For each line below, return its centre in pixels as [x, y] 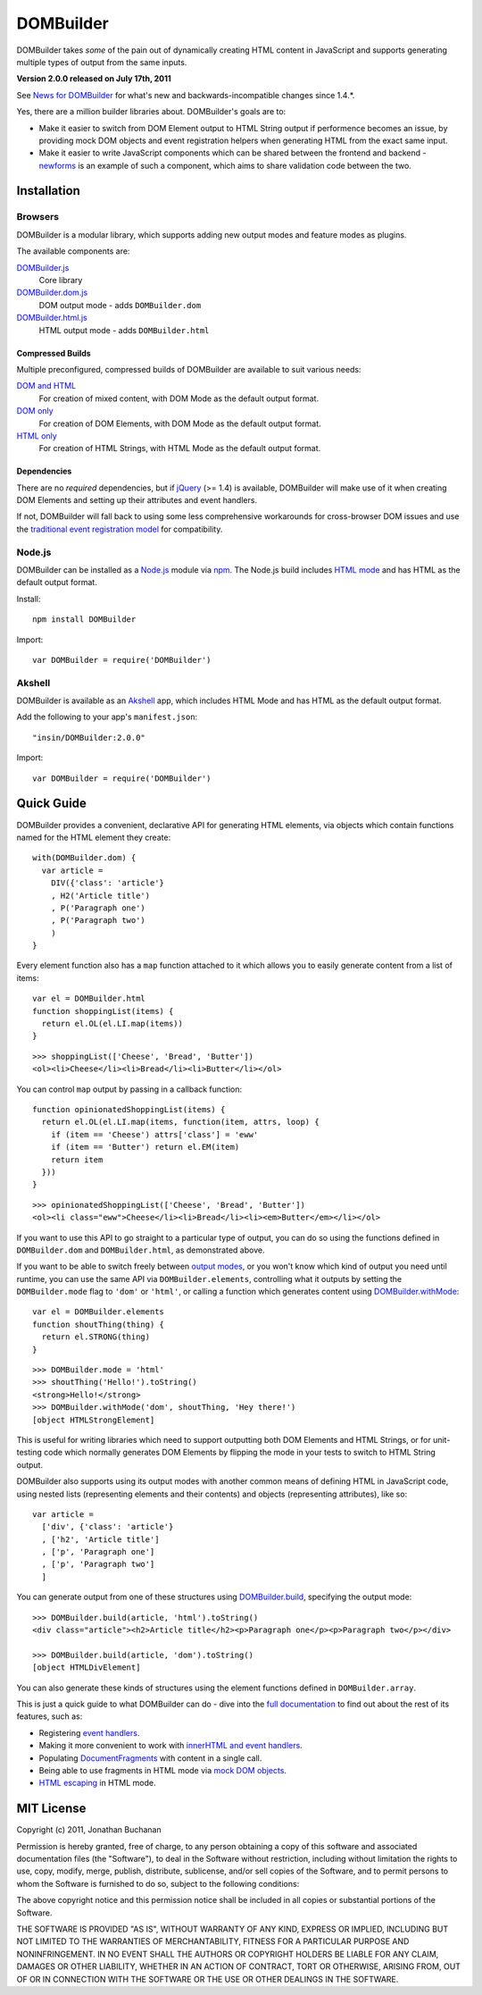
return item [77, 1160]
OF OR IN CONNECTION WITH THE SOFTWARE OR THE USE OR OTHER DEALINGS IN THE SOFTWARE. [208, 1979]
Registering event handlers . [89, 1732]
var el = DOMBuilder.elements [99, 1312]
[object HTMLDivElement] [87, 1668]
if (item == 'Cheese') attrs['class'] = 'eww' [154, 1134]
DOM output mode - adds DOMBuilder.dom [120, 305]
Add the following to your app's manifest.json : [107, 717]
